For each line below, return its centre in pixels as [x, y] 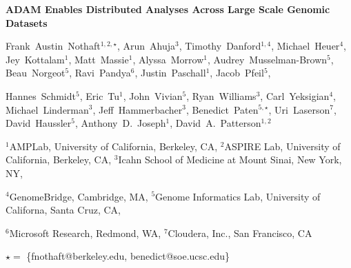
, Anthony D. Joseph [120, 123]
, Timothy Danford [220, 46]
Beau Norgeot [36, 73]
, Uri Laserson [299, 109]
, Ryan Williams [221, 95]
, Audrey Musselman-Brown [267, 59]
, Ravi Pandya [100, 73]
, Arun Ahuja [146, 46]
